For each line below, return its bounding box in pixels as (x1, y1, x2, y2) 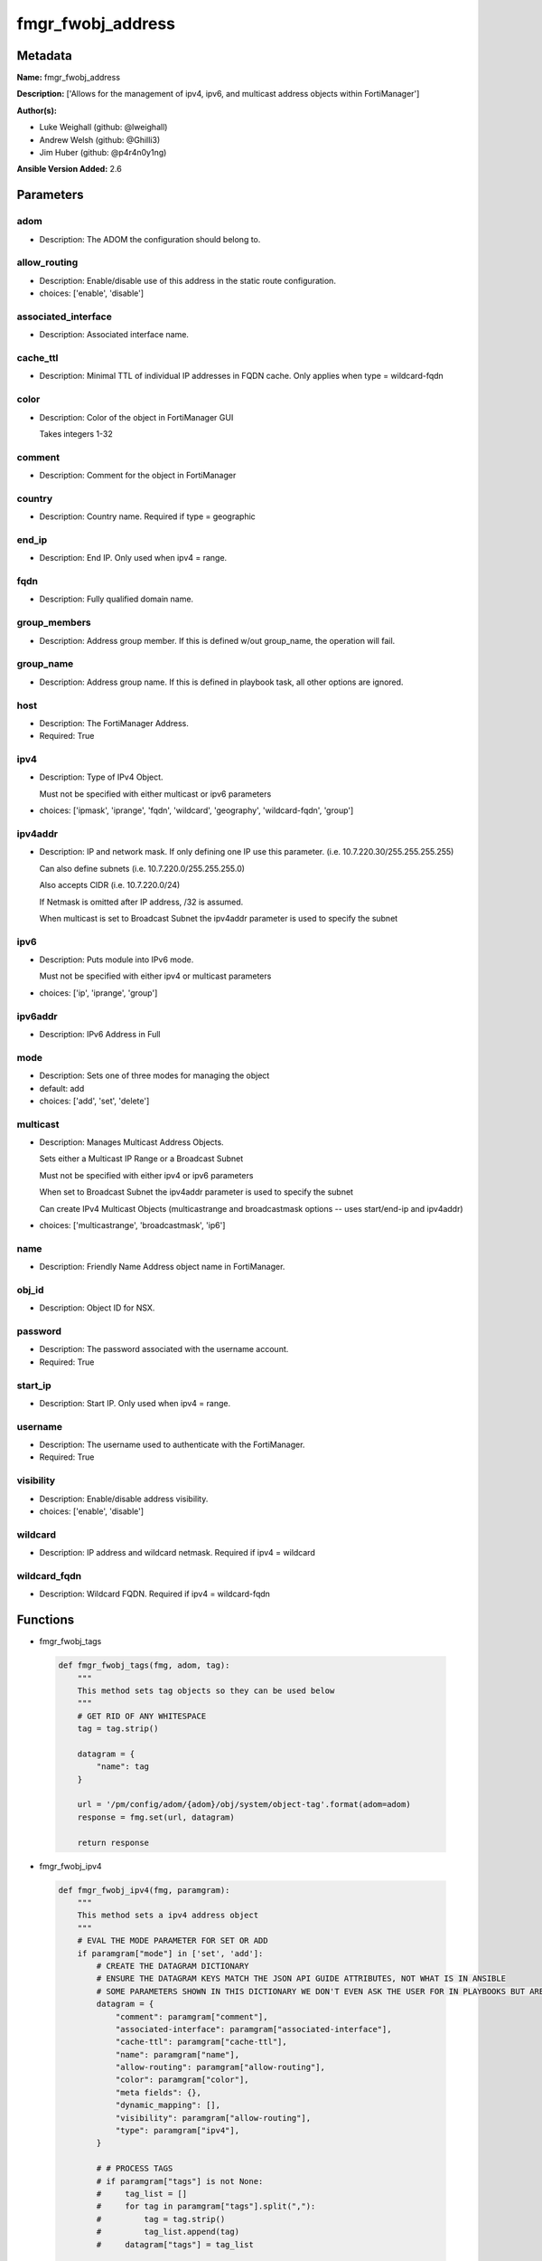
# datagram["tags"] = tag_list (96, 2239, 255, 2249)
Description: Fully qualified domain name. (39, 593, 194, 605)
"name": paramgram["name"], (115, 2049, 239, 2059)
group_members (16, 616, 91, 629)
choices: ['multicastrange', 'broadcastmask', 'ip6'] (39, 1219, 226, 1230)
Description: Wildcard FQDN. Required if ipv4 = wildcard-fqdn (39, 1588, 271, 1600)
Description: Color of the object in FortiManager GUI (39, 412, 234, 422)
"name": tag (96, 1762, 149, 1772)
